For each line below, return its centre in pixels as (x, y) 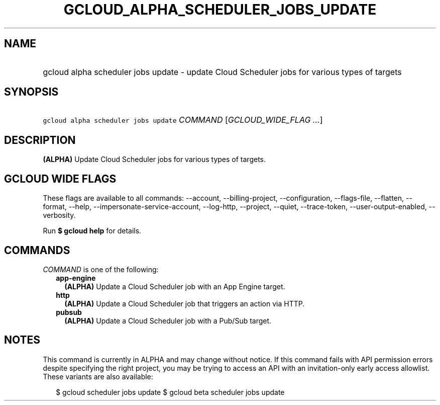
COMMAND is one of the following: (101, 269)
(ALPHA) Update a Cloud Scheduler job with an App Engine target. (175, 286)
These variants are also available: (98, 376)
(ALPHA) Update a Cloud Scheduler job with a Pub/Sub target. (168, 320)
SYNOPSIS (31, 92)
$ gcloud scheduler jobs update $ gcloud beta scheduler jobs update (170, 392)
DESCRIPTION (40, 140)
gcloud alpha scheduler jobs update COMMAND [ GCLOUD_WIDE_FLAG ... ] (183, 120)
